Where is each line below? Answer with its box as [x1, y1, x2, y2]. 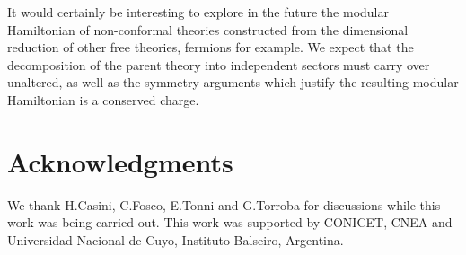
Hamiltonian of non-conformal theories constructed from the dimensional [7, 20, 409, 39]
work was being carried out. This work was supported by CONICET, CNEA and [7, 213, 453, 232]
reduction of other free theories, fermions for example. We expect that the [7, 38, 414, 57]
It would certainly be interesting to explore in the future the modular [7, 3, 389, 21]
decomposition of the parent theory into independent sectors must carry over [7, 55, 430, 74]
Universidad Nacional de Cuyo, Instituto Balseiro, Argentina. [7, 230, 344, 249]
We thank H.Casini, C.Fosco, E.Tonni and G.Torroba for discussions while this [7, 195, 441, 214]
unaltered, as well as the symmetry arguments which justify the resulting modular [7, 73, 459, 92]
